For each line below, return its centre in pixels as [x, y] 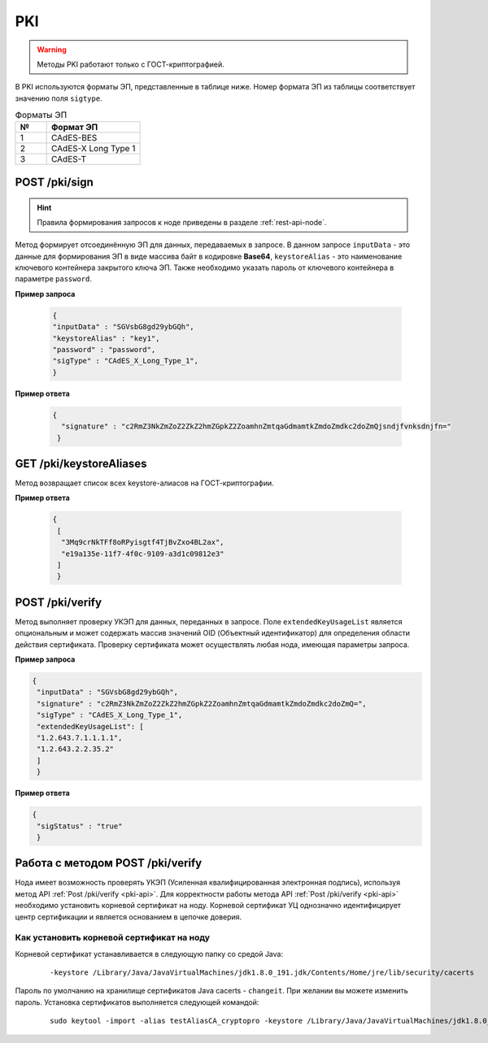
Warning [52, 50]
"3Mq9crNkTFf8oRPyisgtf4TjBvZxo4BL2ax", [143, 542]
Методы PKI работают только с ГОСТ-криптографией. [131, 64]
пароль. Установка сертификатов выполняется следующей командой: [137, 1002]
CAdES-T [69, 159]
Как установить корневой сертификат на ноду [113, 937]
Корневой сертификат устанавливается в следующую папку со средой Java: [149, 954]
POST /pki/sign [54, 182]
